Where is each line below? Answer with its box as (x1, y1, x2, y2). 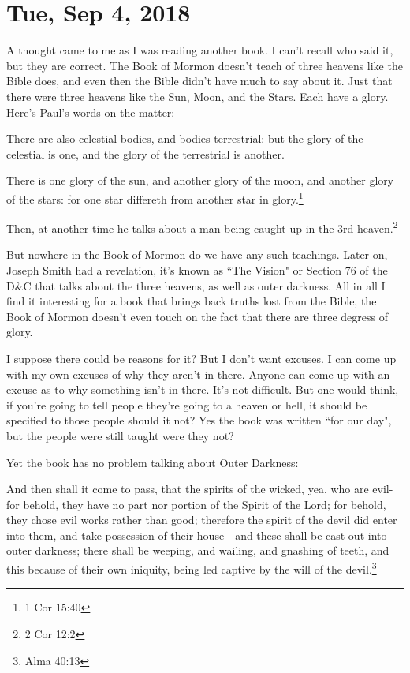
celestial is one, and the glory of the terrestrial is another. (6, 145, 285, 162)
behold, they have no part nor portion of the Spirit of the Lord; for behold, (23, 495, 386, 512)
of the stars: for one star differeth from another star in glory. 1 (6, 188, 304, 207)
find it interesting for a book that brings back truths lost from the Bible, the (6, 293, 377, 309)
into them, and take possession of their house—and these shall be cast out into (6, 526, 387, 543)
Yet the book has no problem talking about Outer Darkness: (6, 454, 299, 470)
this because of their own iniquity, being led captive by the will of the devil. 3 (6, 559, 377, 577)
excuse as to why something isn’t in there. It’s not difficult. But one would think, (6, 381, 399, 398)
